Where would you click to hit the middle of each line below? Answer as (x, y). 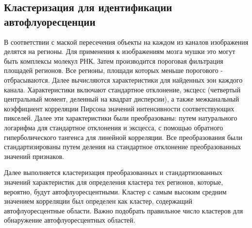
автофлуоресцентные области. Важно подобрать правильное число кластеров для (124, 210)
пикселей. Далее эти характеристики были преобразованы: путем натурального (121, 118)
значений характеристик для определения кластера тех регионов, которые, (114, 182)
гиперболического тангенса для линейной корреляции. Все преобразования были (123, 137)
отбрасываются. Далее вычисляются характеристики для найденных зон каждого (123, 79)
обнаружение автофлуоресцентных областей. (70, 220)
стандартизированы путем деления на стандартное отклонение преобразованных (123, 147)
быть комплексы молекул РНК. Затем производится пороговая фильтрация (114, 61)
